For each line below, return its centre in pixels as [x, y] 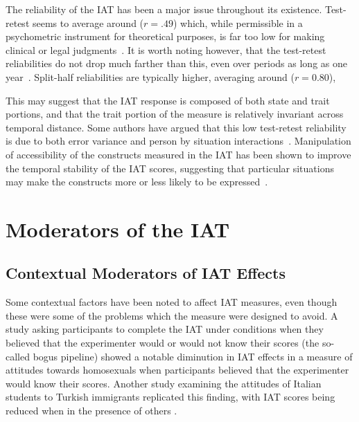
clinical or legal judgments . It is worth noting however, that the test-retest [166, 49]
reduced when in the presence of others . [91, 411]
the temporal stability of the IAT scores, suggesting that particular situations [170, 168]
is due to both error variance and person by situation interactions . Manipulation [178, 141]
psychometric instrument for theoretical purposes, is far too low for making [165, 36]
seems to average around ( [88, 22]
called [18, 356]
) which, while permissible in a [238, 22]
